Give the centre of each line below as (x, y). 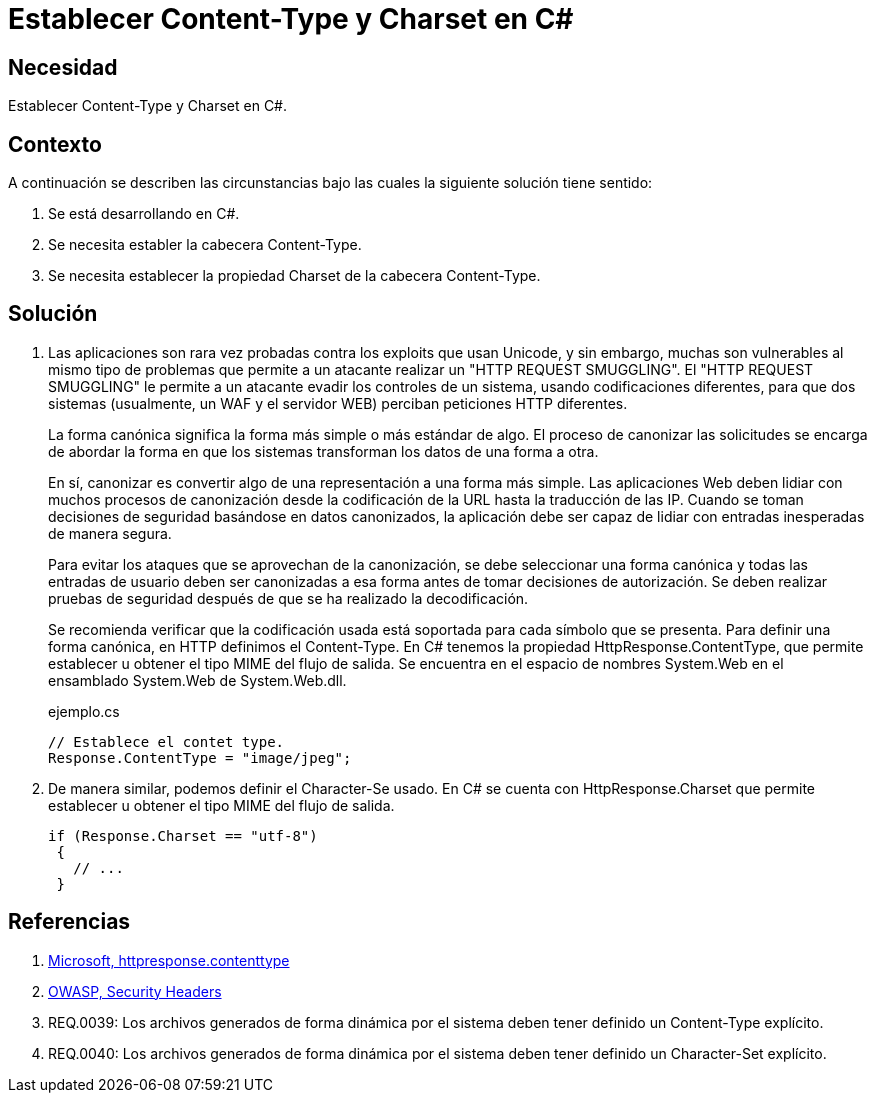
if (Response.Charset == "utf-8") (183, 835)
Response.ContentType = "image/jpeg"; (200, 757)
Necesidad (63, 67)
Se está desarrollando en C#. (144, 214)
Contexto (55, 144)
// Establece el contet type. (166, 741)
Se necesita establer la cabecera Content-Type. (205, 245)
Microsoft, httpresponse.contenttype (169, 960)
